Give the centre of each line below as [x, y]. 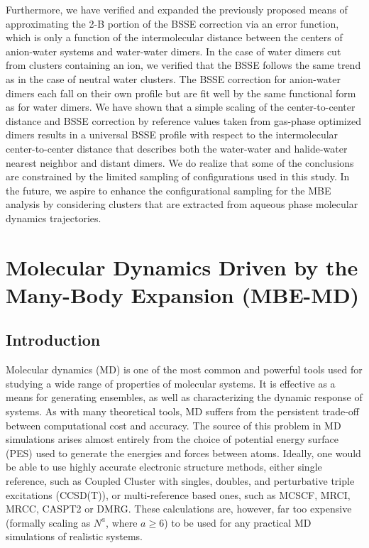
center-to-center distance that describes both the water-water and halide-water [177, 148]
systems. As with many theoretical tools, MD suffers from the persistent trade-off [183, 411]
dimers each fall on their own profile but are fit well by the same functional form [181, 93]
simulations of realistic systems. [74, 536]
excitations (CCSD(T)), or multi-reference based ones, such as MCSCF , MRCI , [178, 494]
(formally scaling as [48, 522]
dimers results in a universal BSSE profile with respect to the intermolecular [172, 135]
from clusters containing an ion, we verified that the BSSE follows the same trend [183, 65]
